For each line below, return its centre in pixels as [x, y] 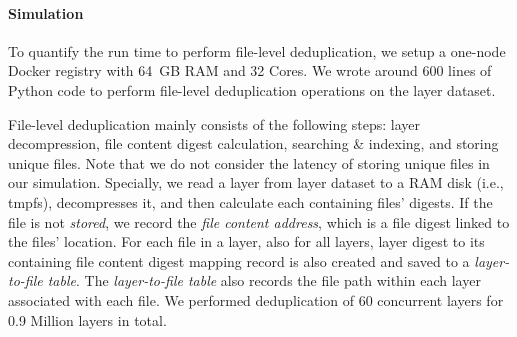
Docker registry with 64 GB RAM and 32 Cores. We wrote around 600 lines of [250, 70]
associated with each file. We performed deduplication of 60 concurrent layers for [256, 299]
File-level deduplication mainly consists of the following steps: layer [214, 123]
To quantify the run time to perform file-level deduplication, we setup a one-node [257, 50]
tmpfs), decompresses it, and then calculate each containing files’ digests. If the [250, 201]
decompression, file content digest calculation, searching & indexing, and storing [253, 143]
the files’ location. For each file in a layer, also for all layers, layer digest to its [246, 241]
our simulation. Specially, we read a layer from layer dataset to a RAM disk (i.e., [256, 182]
